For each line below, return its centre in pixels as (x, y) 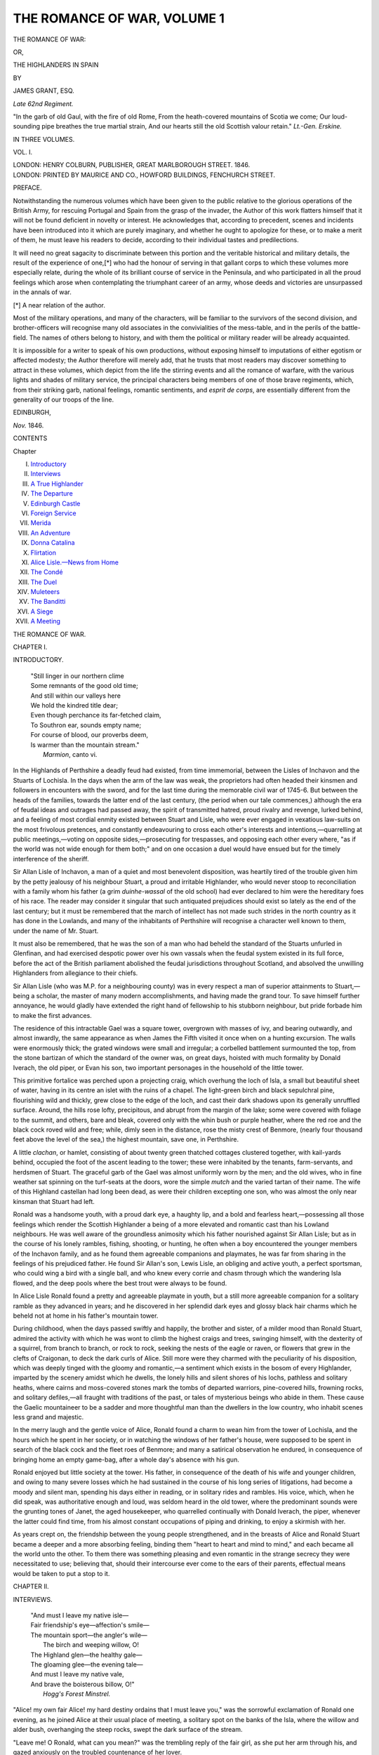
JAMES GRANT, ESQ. (44, 91)
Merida (41, 523)
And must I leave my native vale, (77, 1674)
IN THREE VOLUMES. (44, 139)
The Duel (44, 582)
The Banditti (48, 602)
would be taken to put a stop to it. (61, 1573)
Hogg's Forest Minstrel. (77, 1694)
